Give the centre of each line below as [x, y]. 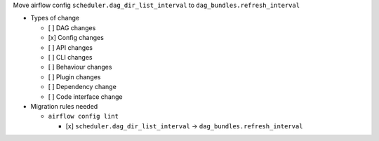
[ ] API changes [70, 47]
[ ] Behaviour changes [80, 67]
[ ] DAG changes [72, 27]
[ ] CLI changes [70, 57]
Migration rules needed [64, 106]
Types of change [55, 18]
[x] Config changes [76, 38]
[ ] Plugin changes [74, 76]
